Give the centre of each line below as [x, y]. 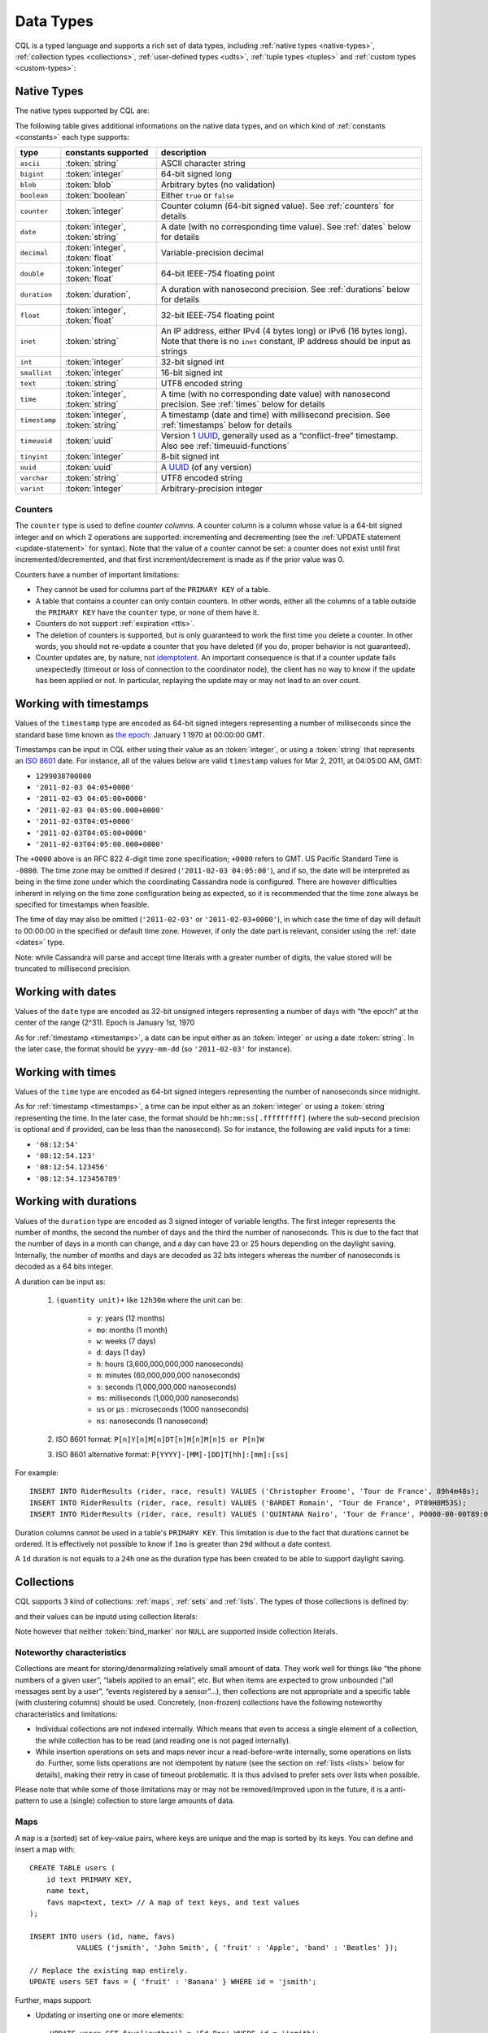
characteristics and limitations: [66, 1714]
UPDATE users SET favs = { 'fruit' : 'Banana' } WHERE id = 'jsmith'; [173, 1982]
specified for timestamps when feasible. [82, 904]
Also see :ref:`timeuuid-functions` [225, 446]
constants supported [107, 153]
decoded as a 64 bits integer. [64, 1267]
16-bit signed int [192, 372]
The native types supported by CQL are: [82, 111]
